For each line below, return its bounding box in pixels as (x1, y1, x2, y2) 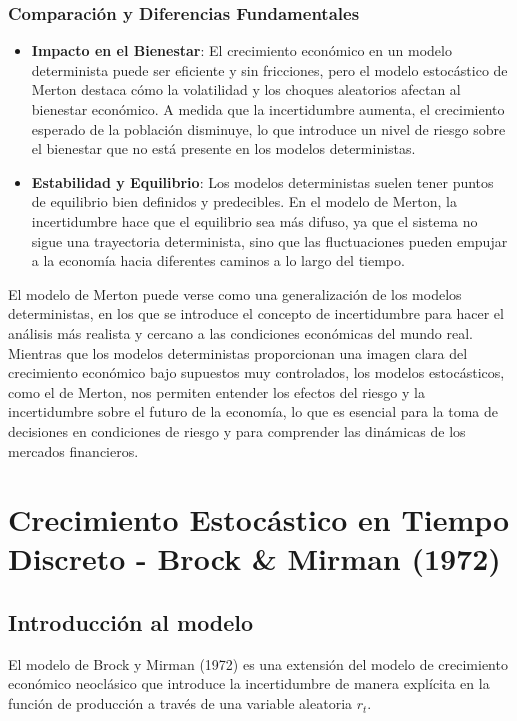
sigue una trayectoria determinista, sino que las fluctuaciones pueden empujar (31, 230, 508, 251)
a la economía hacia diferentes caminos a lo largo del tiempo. (31, 250, 405, 271)
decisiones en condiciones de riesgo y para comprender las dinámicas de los (8, 420, 466, 441)
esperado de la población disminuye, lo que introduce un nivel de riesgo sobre (31, 118, 506, 139)
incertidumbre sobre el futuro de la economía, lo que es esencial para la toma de (8, 401, 498, 422)
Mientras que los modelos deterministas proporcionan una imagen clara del (8, 342, 468, 363)
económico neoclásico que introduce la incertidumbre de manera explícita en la (8, 673, 490, 694)
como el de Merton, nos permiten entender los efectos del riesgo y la (8, 381, 425, 402)
